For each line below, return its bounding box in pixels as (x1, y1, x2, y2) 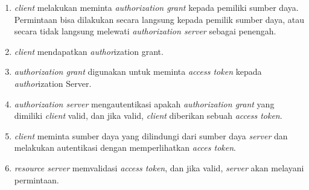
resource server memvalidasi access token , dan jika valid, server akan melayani (14, 161, 304, 174)
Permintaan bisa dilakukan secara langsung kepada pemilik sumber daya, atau (14, 13, 304, 25)
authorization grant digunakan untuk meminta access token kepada (14, 65, 262, 78)
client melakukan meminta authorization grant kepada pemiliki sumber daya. (14, 1, 299, 13)
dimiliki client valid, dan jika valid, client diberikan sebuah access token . (14, 109, 282, 122)
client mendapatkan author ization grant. (14, 45, 164, 57)
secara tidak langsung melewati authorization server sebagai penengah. (14, 25, 276, 37)
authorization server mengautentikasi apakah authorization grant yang (14, 97, 275, 110)
